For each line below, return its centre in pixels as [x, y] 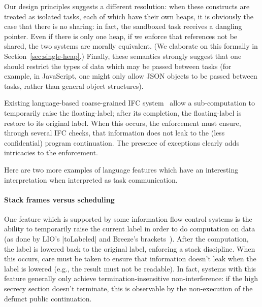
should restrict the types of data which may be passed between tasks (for [118, 66]
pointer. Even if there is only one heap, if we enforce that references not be [121, 36]
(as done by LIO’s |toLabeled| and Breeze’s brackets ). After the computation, [126, 239]
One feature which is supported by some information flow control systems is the [128, 218]
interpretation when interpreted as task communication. [91, 179]
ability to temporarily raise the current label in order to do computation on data [130, 229]
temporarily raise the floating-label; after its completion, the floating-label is [123, 112]
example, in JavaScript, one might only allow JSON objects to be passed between [131, 76]
